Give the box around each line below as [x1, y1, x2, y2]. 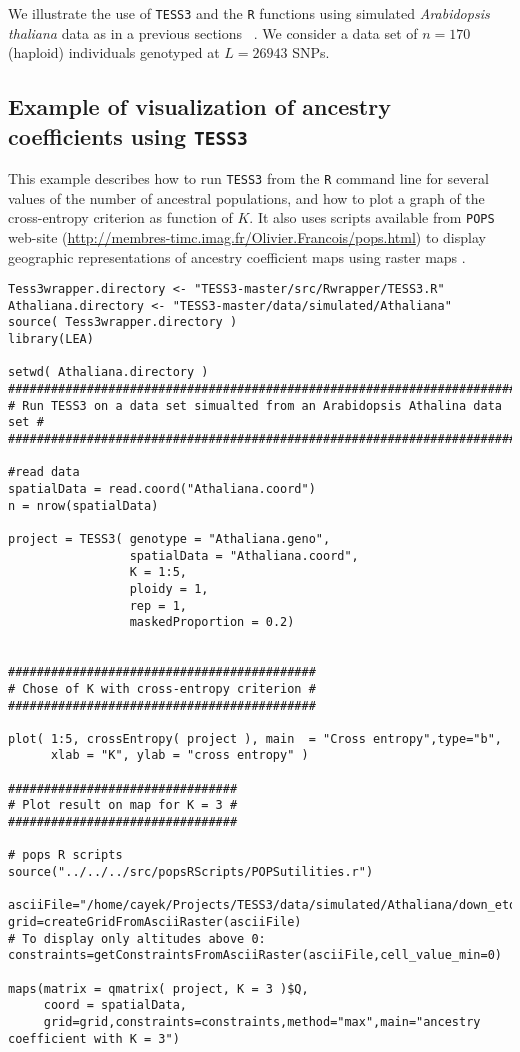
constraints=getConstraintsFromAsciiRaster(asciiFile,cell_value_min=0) [8, 948, 502, 963]
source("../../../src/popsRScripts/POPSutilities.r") [8, 865, 374, 880]
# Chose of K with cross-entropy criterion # [8, 681, 316, 696]
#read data [8, 465, 80, 480]
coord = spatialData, [43, 998, 187, 1013]
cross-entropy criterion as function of [8, 207, 233, 228]
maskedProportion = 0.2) [129, 615, 295, 630]
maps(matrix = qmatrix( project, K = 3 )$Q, [8, 981, 309, 996]
